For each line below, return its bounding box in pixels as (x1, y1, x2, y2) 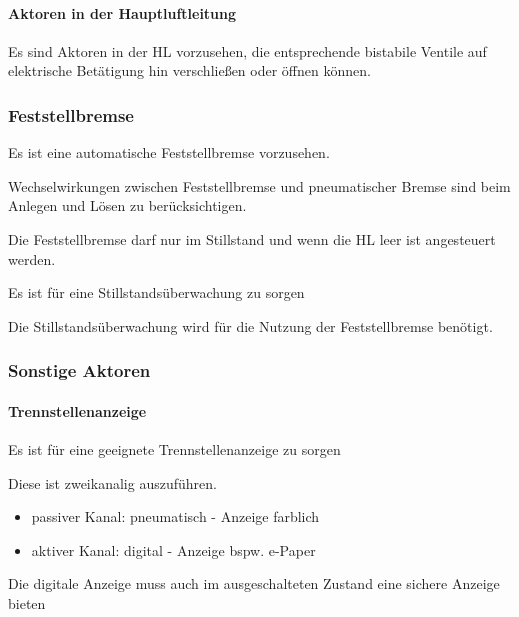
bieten (8, 592, 46, 613)
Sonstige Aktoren (8, 358, 151, 383)
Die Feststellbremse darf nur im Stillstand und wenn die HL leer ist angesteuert (8, 228, 496, 249)
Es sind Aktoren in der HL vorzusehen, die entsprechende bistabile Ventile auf (8, 40, 487, 61)
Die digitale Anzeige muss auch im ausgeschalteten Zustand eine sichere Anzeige (8, 573, 500, 594)
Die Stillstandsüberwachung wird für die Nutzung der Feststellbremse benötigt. (8, 315, 493, 336)
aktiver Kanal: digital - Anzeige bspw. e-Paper (31, 539, 316, 560)
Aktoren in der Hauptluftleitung (8, 2, 237, 23)
